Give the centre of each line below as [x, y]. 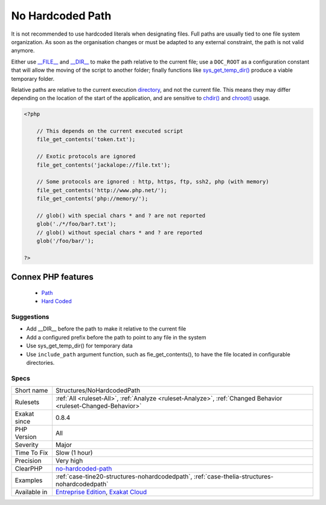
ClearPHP [29, 469]
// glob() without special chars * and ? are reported [119, 232]
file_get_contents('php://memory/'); [92, 199]
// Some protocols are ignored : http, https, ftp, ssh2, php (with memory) [153, 182]
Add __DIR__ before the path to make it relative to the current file [106, 329]
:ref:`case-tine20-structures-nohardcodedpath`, [124, 477]
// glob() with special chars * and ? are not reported [121, 215]
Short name [31, 391]
